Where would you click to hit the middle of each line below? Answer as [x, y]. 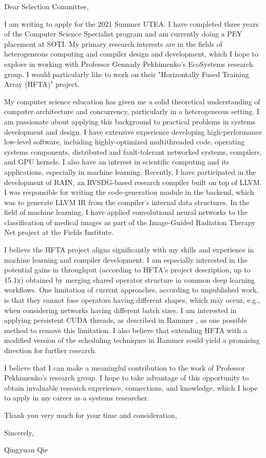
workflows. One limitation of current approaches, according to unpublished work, [131, 290]
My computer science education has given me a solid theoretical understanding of [132, 101]
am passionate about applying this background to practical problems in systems [130, 121]
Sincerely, [19, 432]
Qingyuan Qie [26, 450]
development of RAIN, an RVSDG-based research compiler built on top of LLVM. [133, 182]
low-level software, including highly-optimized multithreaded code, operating [125, 142]
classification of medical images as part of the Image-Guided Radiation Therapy [130, 222]
